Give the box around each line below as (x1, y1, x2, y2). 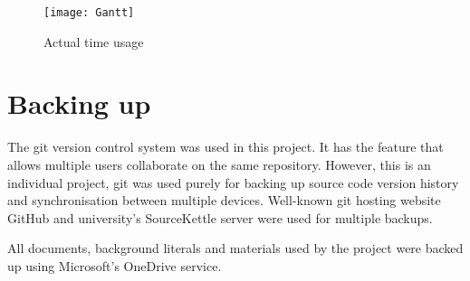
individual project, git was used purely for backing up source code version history (7, 173, 459, 192)
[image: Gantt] (43, 6, 135, 19)
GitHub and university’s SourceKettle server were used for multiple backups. (7, 208, 433, 227)
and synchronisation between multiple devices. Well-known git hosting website (7, 191, 441, 210)
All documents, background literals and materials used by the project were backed (7, 239, 464, 258)
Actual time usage (43, 32, 144, 51)
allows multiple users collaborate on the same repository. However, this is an (7, 155, 431, 173)
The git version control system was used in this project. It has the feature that (7, 137, 444, 156)
